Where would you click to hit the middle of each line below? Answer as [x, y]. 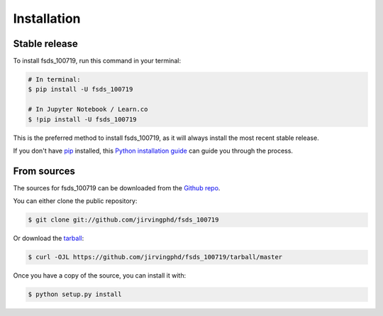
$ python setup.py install [75, 294]
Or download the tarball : [49, 239]
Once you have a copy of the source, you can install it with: [100, 276]
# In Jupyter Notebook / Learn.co [88, 109]
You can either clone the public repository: [75, 201]
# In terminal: [54, 80]
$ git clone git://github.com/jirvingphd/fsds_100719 [123, 220]
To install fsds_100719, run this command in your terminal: [97, 61]
